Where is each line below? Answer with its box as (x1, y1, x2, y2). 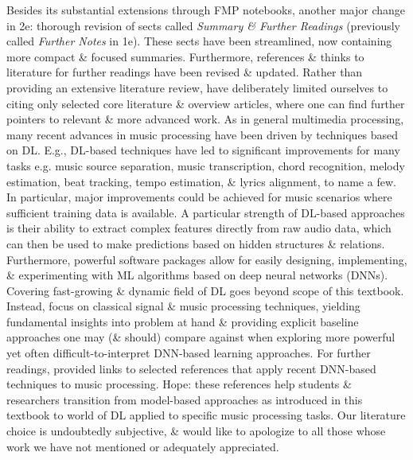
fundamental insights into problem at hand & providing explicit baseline (6, 313, 359, 329)
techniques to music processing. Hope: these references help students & (6, 376, 352, 392)
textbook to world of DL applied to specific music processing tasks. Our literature (6, 407, 406, 423)
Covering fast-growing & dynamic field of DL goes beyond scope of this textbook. (6, 282, 404, 298)
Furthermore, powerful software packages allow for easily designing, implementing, (6, 251, 407, 267)
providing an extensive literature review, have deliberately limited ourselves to (6, 79, 388, 96)
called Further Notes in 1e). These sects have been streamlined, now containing (6, 33, 392, 49)
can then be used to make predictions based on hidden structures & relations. (6, 235, 385, 251)
